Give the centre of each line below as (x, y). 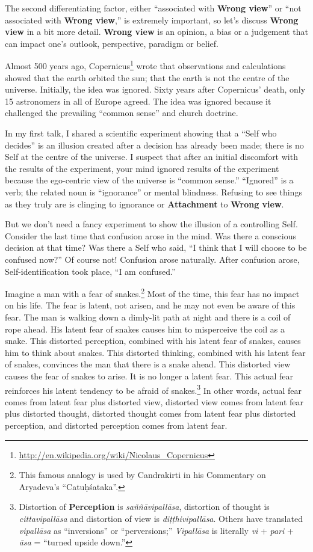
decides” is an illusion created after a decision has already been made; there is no (154, 145)
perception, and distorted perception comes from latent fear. (116, 425)
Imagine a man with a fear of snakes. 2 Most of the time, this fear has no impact (152, 293)
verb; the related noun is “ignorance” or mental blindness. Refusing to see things (153, 192)
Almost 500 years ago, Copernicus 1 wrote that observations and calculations (145, 65)
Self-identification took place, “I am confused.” (90, 271)
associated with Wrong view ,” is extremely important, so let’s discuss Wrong (152, 20)
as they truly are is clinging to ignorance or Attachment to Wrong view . (144, 204)
